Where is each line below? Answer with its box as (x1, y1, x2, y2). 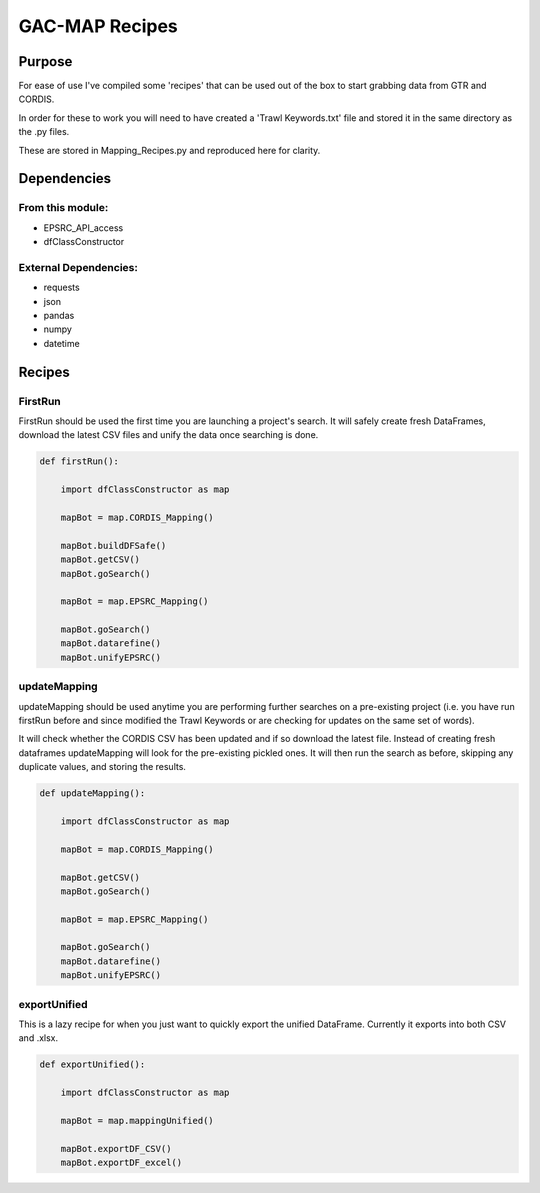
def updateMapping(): (39, 788, 146, 799)
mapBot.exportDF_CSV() (60, 1143, 172, 1154)
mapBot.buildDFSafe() (60, 540, 167, 551)
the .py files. (18, 126, 70, 138)
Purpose (18, 53, 73, 70)
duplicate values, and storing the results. (18, 761, 187, 773)
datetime (43, 337, 80, 349)
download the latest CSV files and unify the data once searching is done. (18, 429, 319, 441)
